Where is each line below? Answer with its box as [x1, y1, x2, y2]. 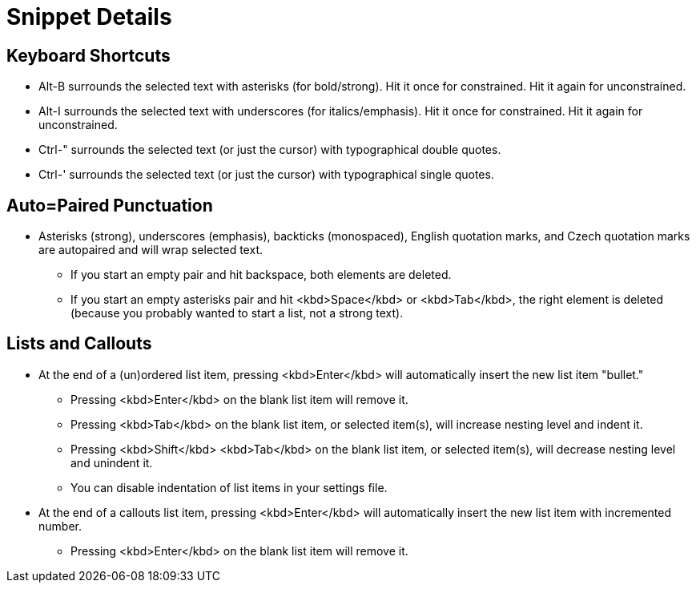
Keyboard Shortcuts [6, 45, 171, 66]
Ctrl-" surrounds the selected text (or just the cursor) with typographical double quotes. [38, 143, 501, 157]
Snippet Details [6, 3, 172, 30]
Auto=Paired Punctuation [6, 195, 213, 216]
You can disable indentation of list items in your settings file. [70, 480, 388, 494]
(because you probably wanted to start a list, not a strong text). [70, 306, 404, 321]
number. [38, 518, 82, 533]
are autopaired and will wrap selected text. [38, 243, 263, 257]
